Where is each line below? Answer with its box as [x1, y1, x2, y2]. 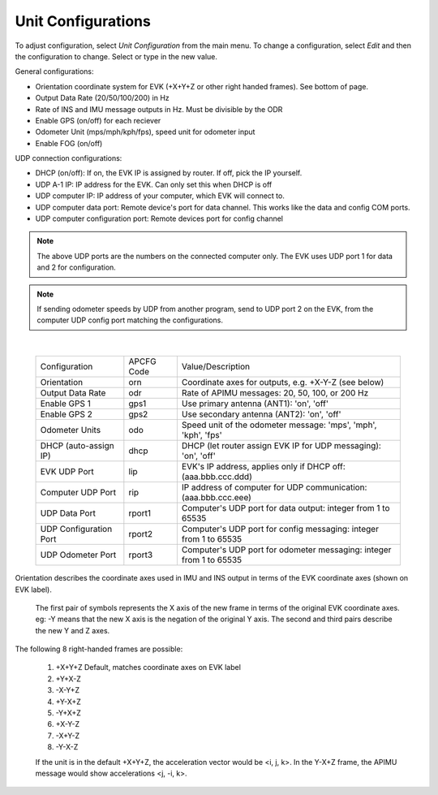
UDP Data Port [40, 508, 97, 519]
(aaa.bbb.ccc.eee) [181, 492, 251, 503]
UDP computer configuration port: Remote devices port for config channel [35, 214, 284, 223]
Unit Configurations [15, 12, 152, 30]
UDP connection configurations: [15, 153, 122, 163]
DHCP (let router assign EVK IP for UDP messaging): [181, 440, 381, 452]
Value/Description [181, 361, 251, 373]
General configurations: [15, 67, 94, 76]
